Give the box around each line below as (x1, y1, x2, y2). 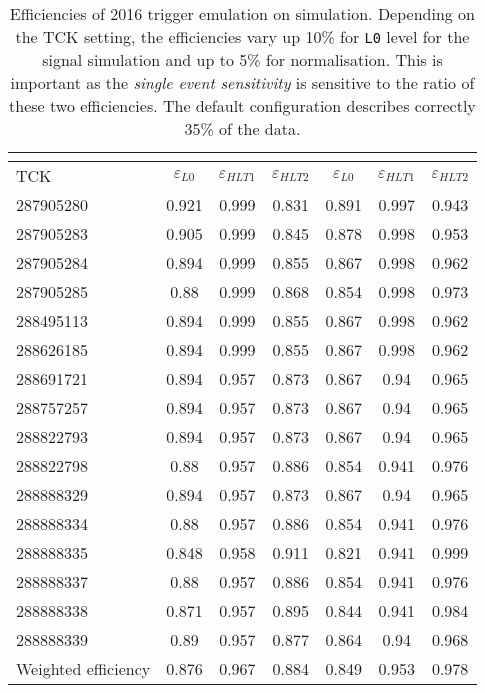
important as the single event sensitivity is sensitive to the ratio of (10, 71, 475, 94)
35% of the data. (184, 117, 301, 140)
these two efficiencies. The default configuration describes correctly (9, 94, 476, 117)
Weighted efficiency (16, 657, 151, 680)
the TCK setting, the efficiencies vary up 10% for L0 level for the (15, 25, 470, 48)
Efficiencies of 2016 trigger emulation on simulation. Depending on (9, 2, 476, 25)
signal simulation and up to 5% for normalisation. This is (42, 48, 443, 71)
